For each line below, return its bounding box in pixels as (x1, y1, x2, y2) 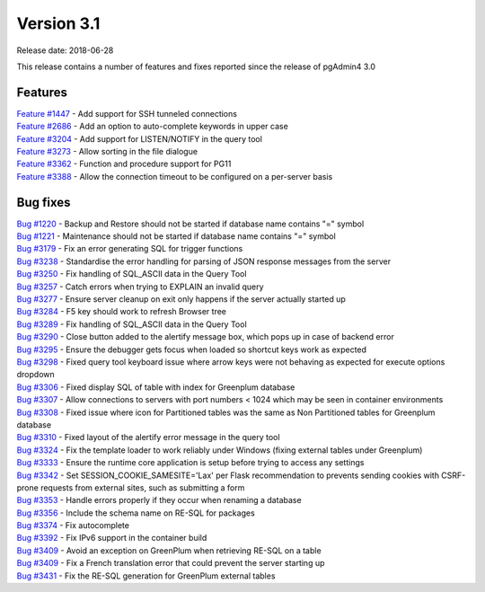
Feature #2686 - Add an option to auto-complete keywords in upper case (16, 121, 289, 132)
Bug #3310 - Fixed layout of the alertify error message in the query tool (16, 432, 280, 443)
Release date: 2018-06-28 (16, 45, 114, 56)
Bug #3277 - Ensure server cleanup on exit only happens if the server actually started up (16, 294, 346, 305)
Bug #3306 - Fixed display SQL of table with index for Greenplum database (16, 382, 295, 393)
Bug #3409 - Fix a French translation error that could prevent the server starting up (16, 558, 325, 569)
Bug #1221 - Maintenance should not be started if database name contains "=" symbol (16, 231, 336, 242)
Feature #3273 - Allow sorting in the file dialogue (16, 146, 198, 157)
